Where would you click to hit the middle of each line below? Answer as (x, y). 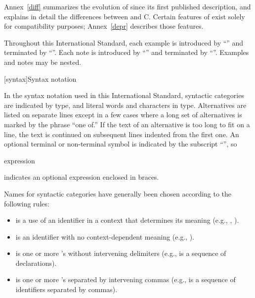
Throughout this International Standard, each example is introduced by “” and (124, 42)
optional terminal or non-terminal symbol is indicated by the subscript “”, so (121, 144)
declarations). (36, 263)
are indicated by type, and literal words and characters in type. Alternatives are (125, 105)
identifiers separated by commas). (66, 289)
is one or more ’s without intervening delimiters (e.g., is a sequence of (121, 253)
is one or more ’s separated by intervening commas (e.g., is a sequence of (126, 279)
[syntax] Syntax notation (40, 78)
